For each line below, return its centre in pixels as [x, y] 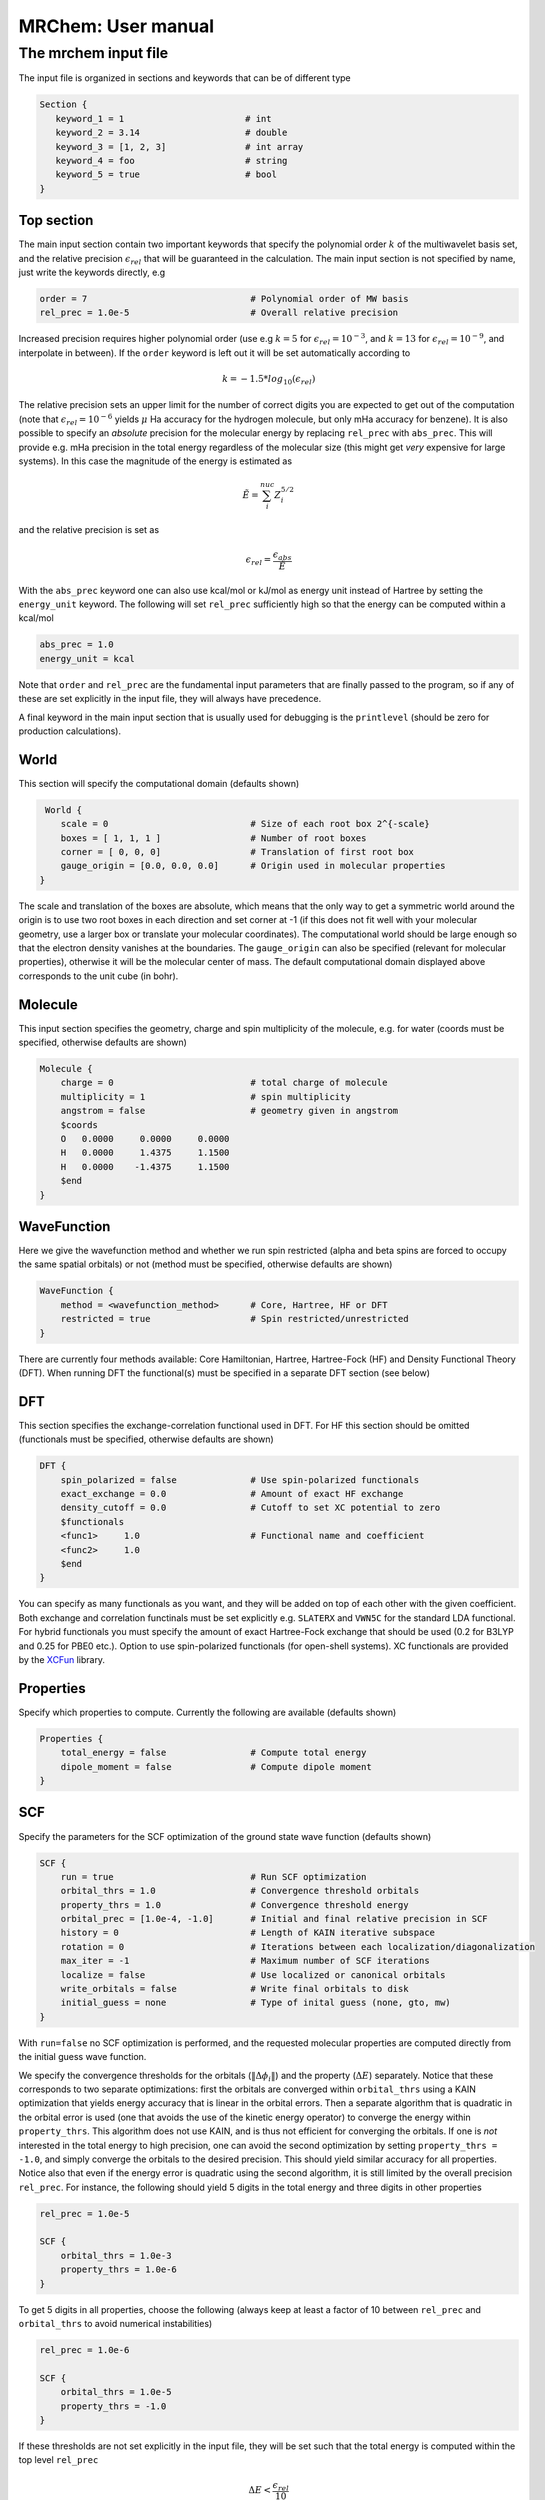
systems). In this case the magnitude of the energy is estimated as [155, 461]
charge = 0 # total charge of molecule [224, 1083]
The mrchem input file [93, 53]
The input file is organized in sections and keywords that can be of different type [184, 78]
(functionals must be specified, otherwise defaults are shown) [146, 1439]
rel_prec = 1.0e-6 [84, 2349]
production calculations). [70, 731]
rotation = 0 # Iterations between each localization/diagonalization [297, 1946]
